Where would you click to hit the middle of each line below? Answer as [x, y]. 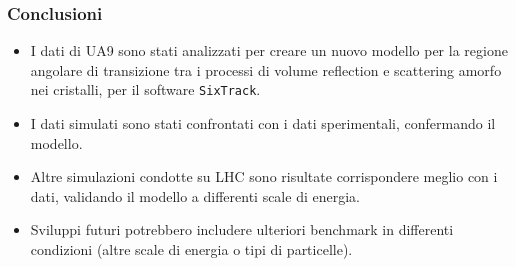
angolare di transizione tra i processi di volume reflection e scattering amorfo [266, 69]
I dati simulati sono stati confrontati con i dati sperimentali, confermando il [263, 123]
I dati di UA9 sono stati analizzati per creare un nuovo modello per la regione [269, 50]
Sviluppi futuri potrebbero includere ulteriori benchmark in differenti [242, 229]
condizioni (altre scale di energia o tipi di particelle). [191, 249]
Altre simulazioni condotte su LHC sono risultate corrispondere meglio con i [264, 176]
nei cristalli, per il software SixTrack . [145, 89]
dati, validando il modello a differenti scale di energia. [195, 195]
